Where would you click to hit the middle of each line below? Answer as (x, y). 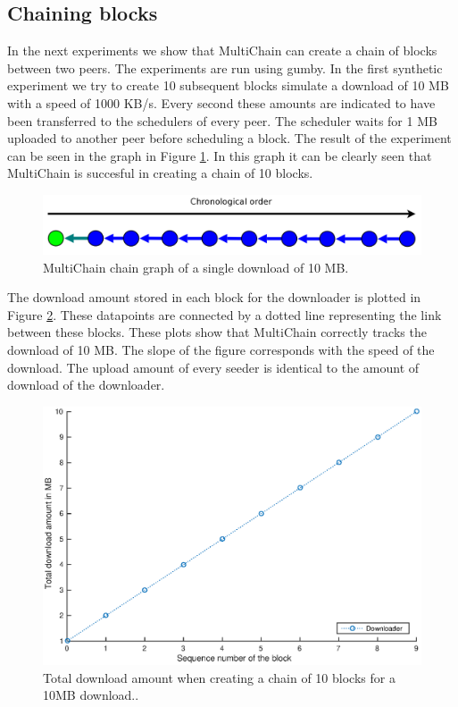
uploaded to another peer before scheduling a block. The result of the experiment (229, 138)
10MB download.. (91, 695)
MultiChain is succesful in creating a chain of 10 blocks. (160, 173)
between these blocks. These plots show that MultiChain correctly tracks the (217, 332)
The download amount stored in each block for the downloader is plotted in (214, 297)
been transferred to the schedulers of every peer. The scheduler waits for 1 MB (222, 120)
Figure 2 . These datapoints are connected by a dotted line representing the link (225, 314)
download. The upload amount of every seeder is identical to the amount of (213, 367)
